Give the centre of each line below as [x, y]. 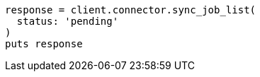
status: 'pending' [68, 21]
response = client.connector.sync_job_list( [131, 10]
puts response [44, 44]
